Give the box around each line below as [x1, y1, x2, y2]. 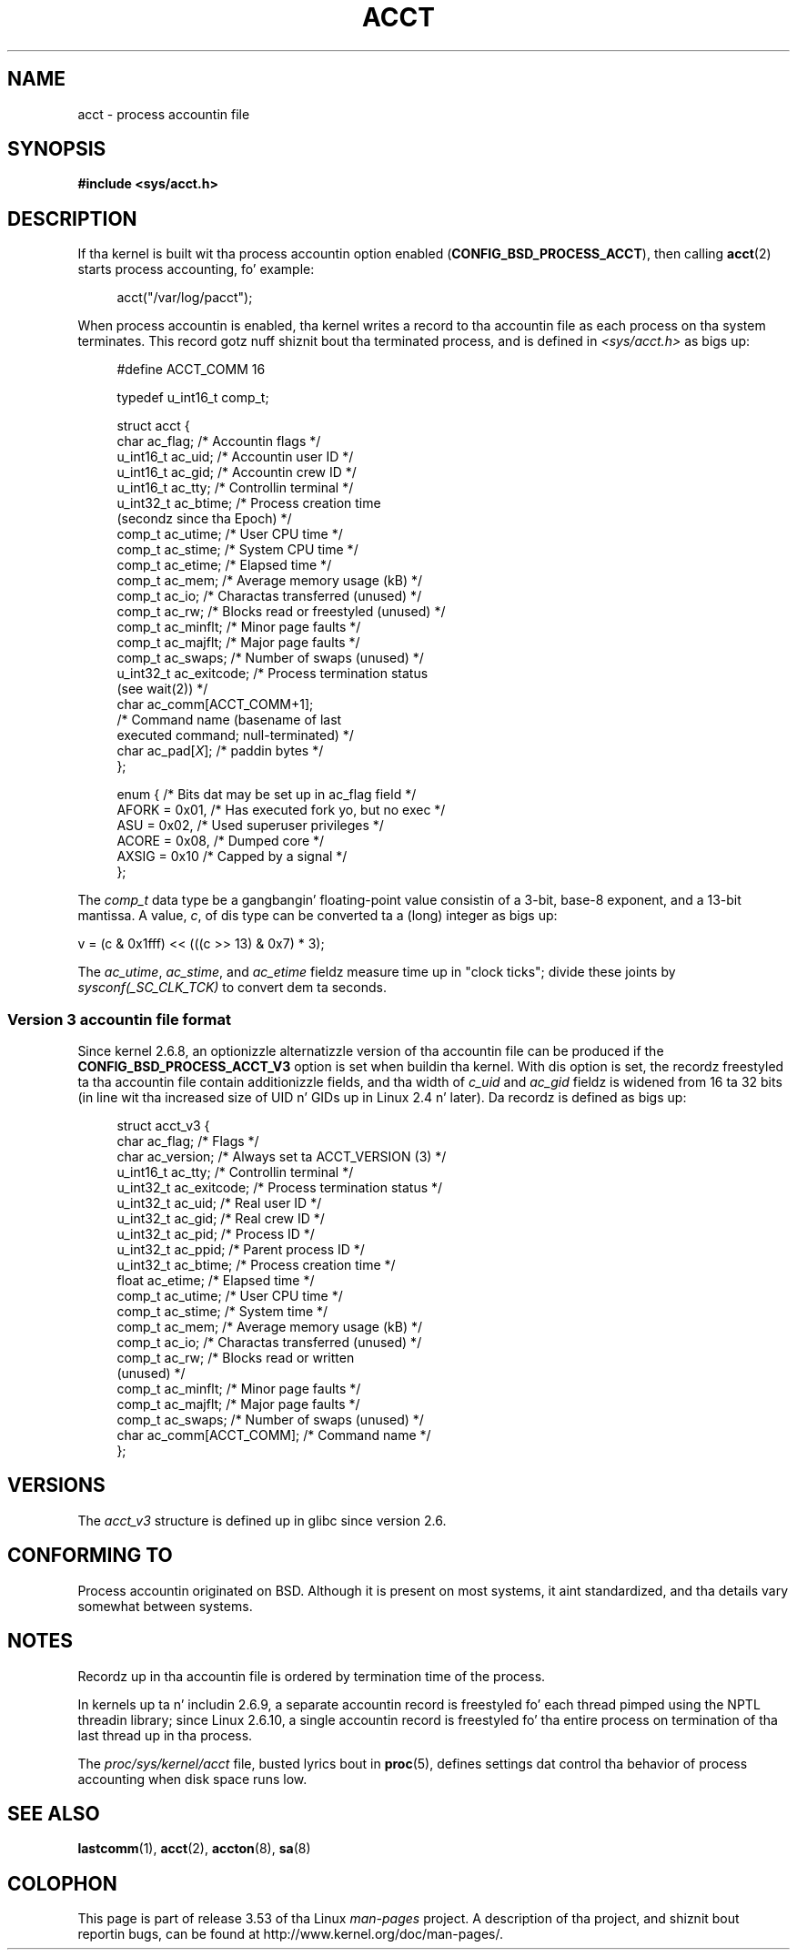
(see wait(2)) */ [116, 681, 208, 697]
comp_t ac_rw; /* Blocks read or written [116, 1350, 355, 1366]
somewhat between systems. [77, 1597, 253, 1614]
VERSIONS [7, 1474, 106, 1497]
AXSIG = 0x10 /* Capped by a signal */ [116, 848, 348, 865]
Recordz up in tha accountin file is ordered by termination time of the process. [77, 1668, 546, 1684]
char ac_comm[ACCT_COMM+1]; [116, 696, 314, 713]
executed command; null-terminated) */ [116, 727, 354, 744]
